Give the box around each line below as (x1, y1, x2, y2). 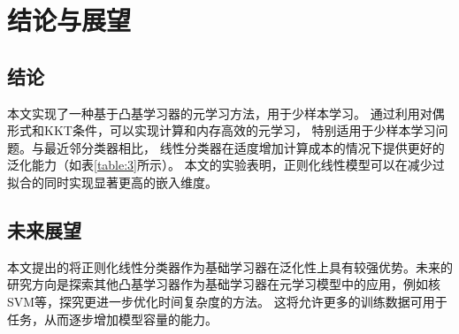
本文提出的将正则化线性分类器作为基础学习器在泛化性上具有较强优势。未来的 (7, 257, 453, 276)
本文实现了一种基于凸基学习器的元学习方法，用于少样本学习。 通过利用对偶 (7, 103, 445, 122)
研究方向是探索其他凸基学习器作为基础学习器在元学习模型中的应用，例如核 (7, 275, 440, 293)
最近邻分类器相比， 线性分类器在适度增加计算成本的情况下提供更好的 (43, 138, 445, 156)
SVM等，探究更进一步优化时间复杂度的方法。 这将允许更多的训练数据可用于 (7, 292, 448, 310)
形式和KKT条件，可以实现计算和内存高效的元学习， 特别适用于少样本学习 (7, 121, 436, 140)
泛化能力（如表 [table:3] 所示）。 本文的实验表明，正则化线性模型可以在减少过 (7, 156, 445, 174)
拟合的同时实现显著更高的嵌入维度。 (7, 172, 218, 191)
